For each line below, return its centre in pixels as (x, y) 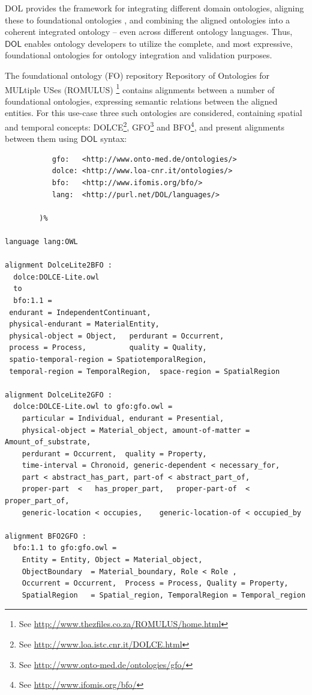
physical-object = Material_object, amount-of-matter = (136, 430)
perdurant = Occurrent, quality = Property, (114, 454)
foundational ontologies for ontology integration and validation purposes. (139, 55)
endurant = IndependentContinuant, (80, 312)
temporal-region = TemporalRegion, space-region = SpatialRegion (145, 371)
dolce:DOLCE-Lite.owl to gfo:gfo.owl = (93, 407)
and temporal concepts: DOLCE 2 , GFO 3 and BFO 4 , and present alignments (145, 126)
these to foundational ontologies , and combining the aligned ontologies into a (148, 20)
